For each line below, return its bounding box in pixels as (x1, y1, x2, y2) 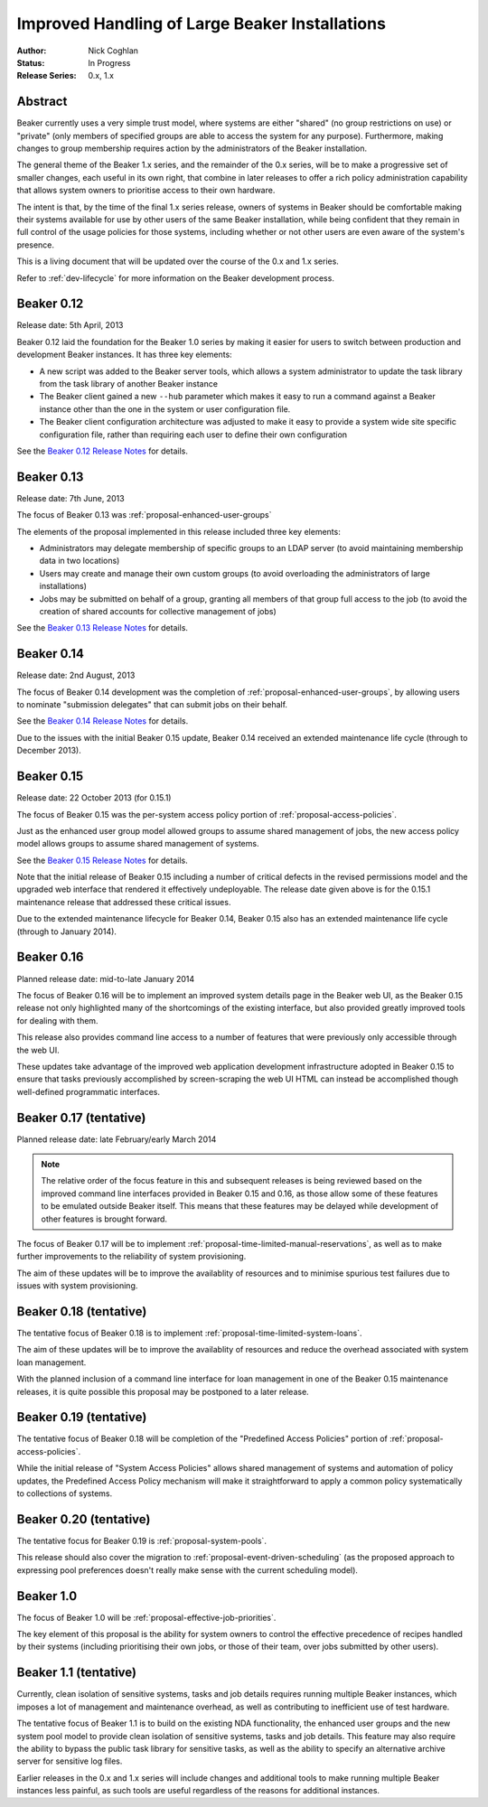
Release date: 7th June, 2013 (16, 492, 126, 503)
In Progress (88, 57, 131, 68)
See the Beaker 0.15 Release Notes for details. (16, 855, 189, 866)
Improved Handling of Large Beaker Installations (16, 14, 386, 33)
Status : (16, 57, 45, 68)
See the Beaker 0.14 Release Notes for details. (16, 716, 189, 726)
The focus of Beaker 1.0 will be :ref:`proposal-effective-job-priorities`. (16, 1612, 277, 1623)
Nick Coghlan (88, 45, 139, 56)
